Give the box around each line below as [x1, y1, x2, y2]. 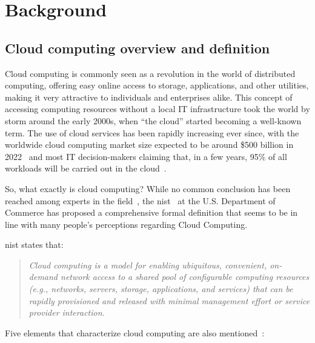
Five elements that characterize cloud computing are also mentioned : [5, 326, 265, 339]
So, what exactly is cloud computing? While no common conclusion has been [5, 182, 291, 195]
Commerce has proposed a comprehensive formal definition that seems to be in [5, 206, 298, 219]
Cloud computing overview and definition [5, 38, 270, 57]
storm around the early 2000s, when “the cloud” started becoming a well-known [5, 114, 302, 127]
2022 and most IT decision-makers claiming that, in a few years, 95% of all [5, 150, 287, 162]
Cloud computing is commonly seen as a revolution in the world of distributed [5, 67, 296, 79]
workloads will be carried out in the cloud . [5, 162, 167, 175]
